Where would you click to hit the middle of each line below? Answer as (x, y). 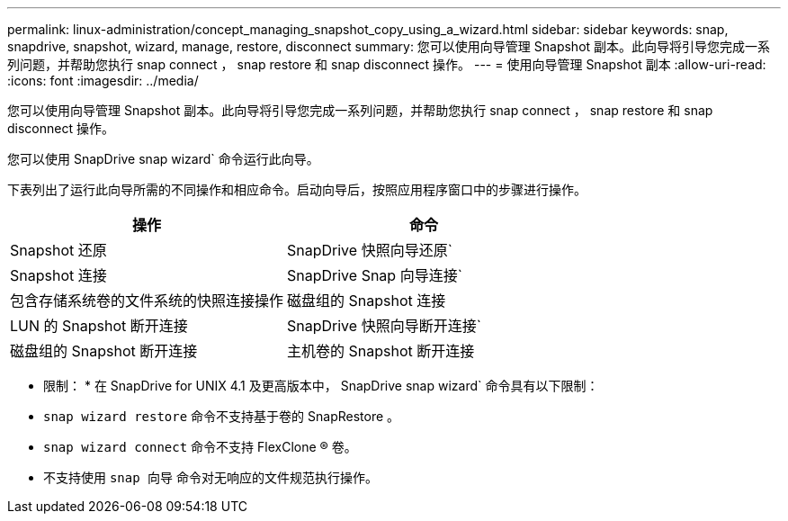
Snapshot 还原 (58, 250)
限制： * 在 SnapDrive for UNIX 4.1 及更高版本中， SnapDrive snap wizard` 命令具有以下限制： (321, 386)
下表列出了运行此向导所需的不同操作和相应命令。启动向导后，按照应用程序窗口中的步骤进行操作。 (297, 189)
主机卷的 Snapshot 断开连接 (381, 351)
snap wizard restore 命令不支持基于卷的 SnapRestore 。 (222, 416)
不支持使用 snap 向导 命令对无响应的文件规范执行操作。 (211, 477)
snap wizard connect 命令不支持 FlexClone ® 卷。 (200, 447)
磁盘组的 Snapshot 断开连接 (104, 351)
